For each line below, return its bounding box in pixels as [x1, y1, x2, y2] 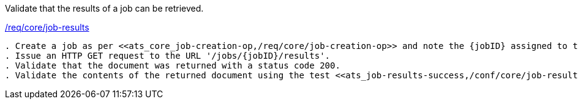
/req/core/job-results [5, 22, 89, 32]
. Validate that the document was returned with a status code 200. [5, 61, 340, 70]
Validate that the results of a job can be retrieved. [5, 3, 204, 13]
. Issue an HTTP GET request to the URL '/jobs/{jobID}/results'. [5, 51, 331, 61]
